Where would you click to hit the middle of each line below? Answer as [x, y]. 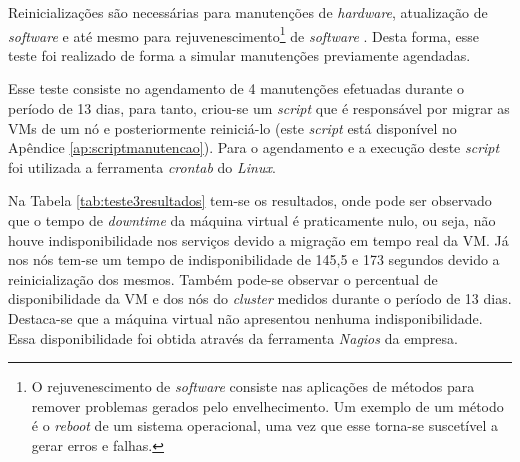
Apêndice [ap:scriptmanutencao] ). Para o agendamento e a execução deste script [254, 147]
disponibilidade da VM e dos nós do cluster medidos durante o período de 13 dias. [260, 298]
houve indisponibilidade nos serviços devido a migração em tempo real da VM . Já [258, 239]
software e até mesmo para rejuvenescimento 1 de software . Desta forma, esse [244, 34]
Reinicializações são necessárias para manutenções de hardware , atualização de [248, 12]
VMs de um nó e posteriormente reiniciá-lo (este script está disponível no [232, 127]
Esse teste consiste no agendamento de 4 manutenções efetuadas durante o [236, 88]
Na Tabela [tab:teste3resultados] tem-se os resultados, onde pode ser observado [250, 200]
